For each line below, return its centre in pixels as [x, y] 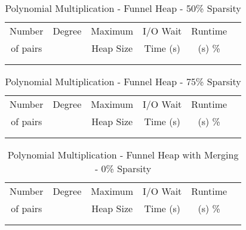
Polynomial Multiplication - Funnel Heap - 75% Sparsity [123, 81]
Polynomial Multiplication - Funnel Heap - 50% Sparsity [123, 8]
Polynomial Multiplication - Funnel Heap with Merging [123, 155]
